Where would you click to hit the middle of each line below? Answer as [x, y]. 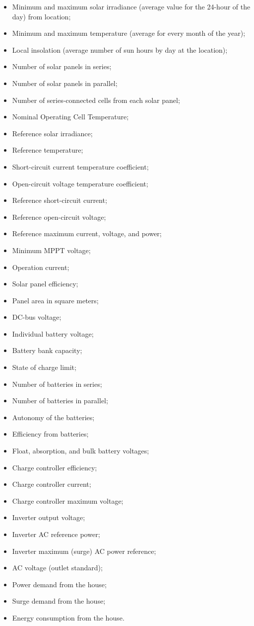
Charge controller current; [52, 484]
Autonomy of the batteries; [53, 417]
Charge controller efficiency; [55, 467]
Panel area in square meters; [55, 300]
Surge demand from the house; [59, 601]
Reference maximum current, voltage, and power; [87, 233]
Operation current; [41, 267]
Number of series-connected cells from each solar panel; [96, 100]
